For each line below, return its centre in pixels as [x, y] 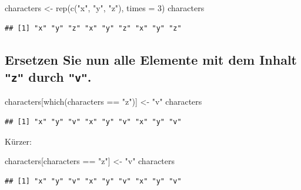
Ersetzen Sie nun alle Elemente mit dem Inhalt [151, 59]
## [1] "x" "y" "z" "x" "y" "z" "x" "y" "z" [93, 28]
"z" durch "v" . [48, 76]
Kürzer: [18, 141]
